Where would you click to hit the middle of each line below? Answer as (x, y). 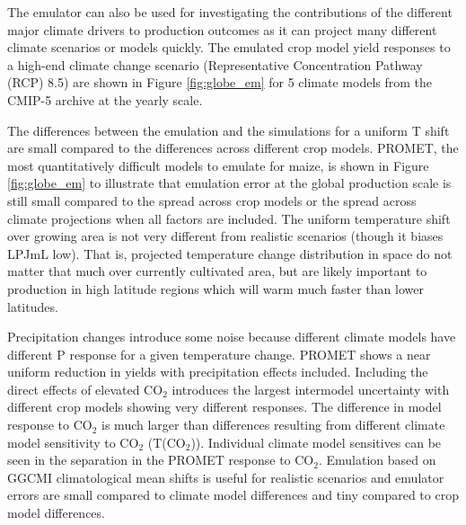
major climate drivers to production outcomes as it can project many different (222, 29)
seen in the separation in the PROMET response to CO (161, 460)
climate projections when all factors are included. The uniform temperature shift (229, 218)
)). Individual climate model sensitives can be (316, 442)
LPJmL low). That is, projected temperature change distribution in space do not (230, 253)
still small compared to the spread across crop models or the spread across (212, 200)
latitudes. (33, 306)
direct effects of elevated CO (85, 389)
